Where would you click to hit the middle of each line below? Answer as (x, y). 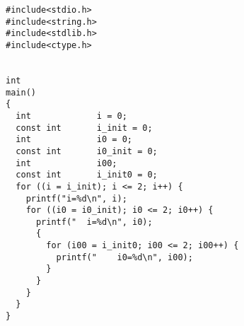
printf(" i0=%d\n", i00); (124, 257)
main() (21, 92)
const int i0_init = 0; (87, 151)
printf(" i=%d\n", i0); (94, 222)
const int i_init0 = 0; (87, 175)
